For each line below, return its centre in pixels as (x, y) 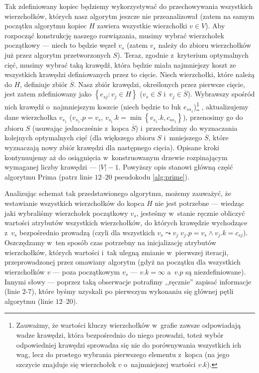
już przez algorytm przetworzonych (58, 54)
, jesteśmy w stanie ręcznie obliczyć (191, 213)
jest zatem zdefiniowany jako (48, 94)
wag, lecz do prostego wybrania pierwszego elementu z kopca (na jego (123, 354)
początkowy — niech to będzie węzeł (60, 45)
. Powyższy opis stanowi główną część (176, 167)
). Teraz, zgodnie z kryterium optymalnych (183, 54)
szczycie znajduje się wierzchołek (66, 364)
